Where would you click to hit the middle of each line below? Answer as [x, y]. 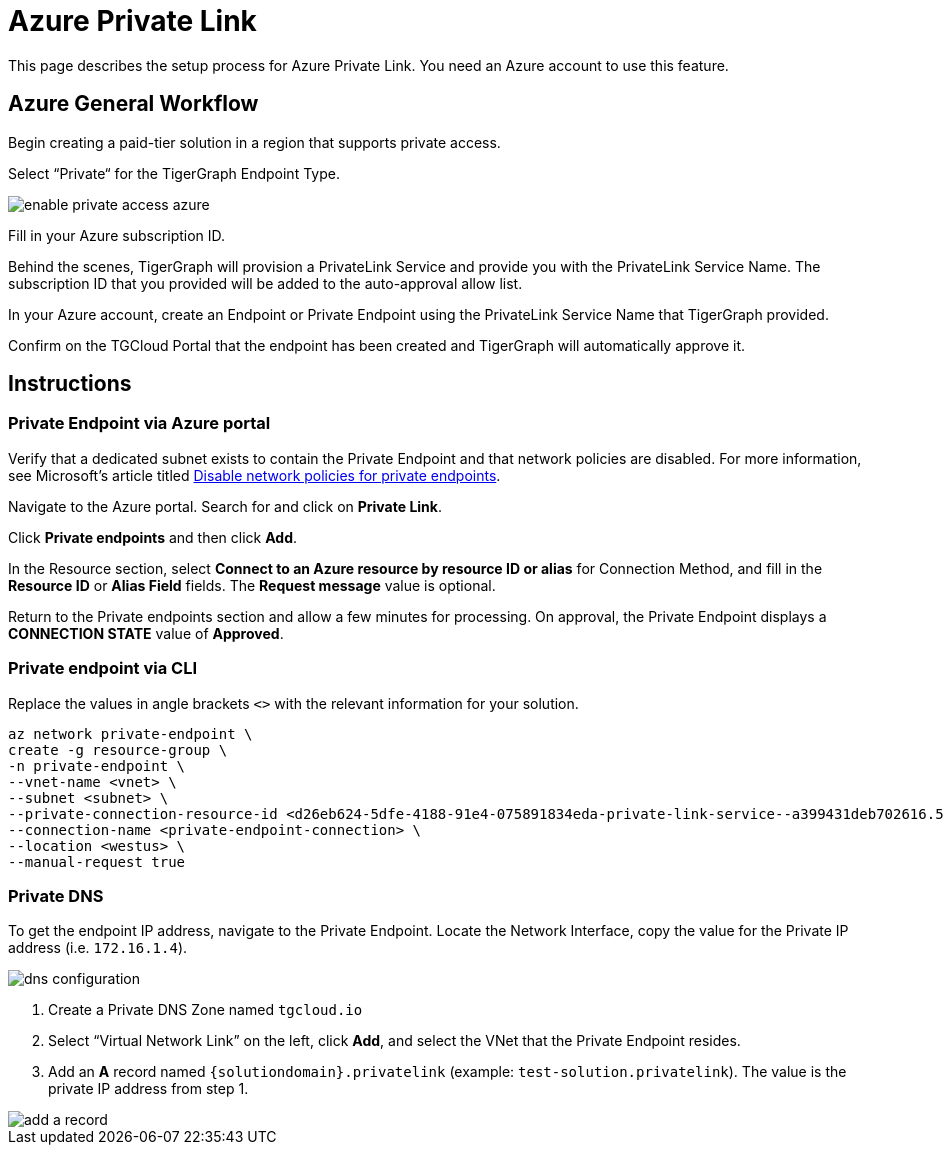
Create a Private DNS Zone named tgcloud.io [205, 1010]
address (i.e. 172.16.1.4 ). [98, 948]
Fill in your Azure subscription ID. [117, 235]
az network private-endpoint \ [130, 733]
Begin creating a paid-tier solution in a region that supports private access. [254, 142]
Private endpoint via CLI [102, 668]
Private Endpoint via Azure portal [139, 423]
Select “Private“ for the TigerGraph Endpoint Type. [174, 173]
